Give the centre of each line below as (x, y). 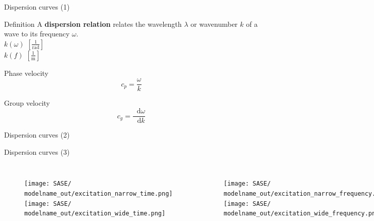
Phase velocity (26, 73)
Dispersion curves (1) (37, 7)
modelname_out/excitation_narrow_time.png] (99, 193)
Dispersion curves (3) (37, 151)
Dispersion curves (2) (37, 135)
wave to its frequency (37, 34)
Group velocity (27, 103)
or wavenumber (214, 24)
